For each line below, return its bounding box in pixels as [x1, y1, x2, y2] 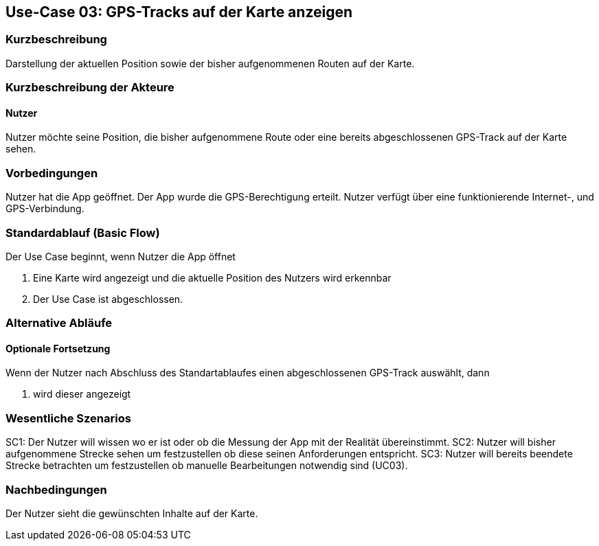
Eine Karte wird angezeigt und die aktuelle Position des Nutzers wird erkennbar [33, 271, 392, 284]
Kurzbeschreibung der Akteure [5, 80, 174, 95]
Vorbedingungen [5, 166, 98, 180]
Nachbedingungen [5, 482, 107, 497]
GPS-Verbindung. [5, 203, 84, 215]
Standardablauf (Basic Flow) [5, 225, 160, 240]
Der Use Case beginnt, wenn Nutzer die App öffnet [5, 250, 236, 262]
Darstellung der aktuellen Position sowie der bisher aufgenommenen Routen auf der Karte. [5, 57, 415, 69]
